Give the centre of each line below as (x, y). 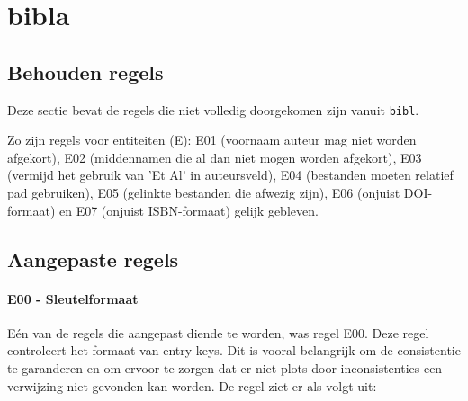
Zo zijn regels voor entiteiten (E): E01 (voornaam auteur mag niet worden (212, 140)
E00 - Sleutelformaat (73, 298)
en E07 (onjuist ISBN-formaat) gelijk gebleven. (189, 210)
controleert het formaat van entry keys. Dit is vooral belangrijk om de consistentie (234, 350)
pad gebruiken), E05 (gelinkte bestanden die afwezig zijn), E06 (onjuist (204, 193)
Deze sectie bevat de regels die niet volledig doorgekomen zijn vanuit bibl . (213, 109)
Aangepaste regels (93, 258)
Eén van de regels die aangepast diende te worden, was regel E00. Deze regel (218, 332)
